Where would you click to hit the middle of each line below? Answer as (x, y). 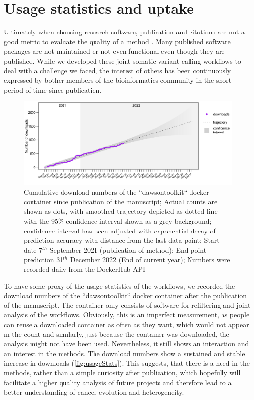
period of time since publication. (53, 89)
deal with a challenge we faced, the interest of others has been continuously (118, 70)
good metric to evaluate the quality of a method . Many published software (117, 41)
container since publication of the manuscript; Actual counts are (121, 201)
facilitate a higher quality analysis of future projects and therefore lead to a (118, 382)
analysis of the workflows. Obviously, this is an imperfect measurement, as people (127, 315)
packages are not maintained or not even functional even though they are (114, 51)
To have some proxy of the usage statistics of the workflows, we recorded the (120, 285)
